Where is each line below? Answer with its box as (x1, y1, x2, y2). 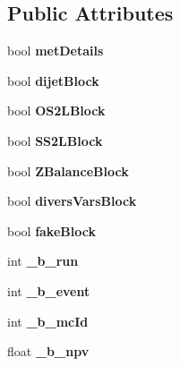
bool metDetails (7, 41, 104, 60)
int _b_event (7, 281, 90, 300)
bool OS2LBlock (7, 101, 106, 120)
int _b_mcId (7, 311, 89, 330)
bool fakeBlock (7, 221, 96, 240)
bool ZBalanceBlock (7, 161, 129, 180)
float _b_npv (7, 342, 90, 361)
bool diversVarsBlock (7, 192, 137, 210)
